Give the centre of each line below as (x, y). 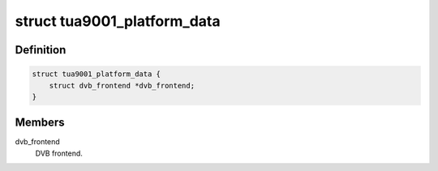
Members (40, 123)
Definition (41, 50)
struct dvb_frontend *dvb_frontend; (122, 85)
